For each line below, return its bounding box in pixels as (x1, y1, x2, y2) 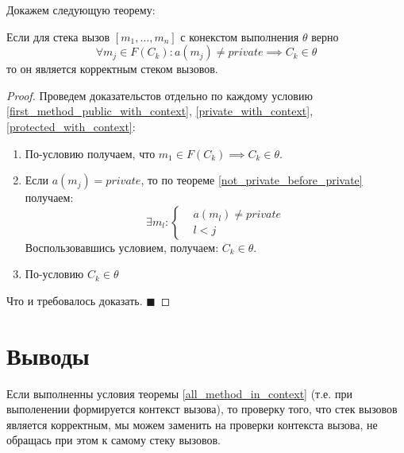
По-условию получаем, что (25, 145, 156, 161)
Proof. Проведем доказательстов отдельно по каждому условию (6, 87, 313, 103)
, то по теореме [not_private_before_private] (140, 172, 363, 188)
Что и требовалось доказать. (6, 292, 143, 308)
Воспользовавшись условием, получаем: (25, 238, 219, 255)
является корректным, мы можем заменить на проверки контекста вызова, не (6, 416, 378, 432)
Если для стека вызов (6, 28, 110, 45)
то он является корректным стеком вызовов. (6, 60, 218, 77)
